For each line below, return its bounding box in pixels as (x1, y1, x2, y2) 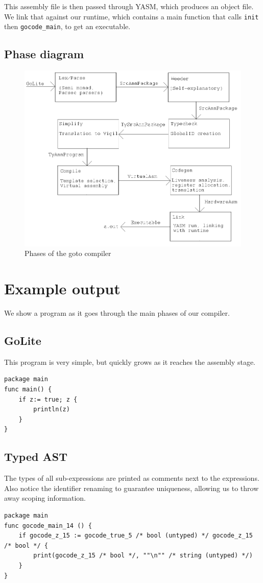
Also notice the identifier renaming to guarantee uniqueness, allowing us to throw (4, 482, 259, 493)
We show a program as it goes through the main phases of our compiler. (4, 308, 230, 318)
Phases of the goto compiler (25, 248, 111, 259)
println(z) (33, 406, 70, 413)
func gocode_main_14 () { (4, 522, 92, 529)
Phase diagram (4, 46, 84, 62)
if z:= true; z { (18, 395, 78, 403)
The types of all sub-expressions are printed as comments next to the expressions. (4, 473, 259, 483)
